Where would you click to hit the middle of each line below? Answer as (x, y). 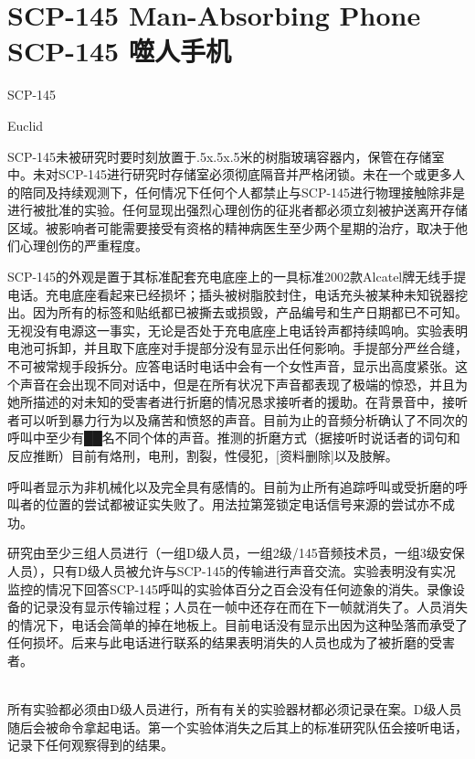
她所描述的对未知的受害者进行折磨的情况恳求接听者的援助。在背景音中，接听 (237, 402)
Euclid (26, 125)
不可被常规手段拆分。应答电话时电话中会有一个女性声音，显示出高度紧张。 (231, 366)
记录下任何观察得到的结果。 (90, 745)
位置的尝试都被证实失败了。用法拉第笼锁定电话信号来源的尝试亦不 (243, 504)
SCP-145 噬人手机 (119, 51)
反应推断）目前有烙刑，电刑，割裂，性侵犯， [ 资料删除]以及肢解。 (203, 455)
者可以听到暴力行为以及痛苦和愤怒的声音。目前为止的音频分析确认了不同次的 (237, 419)
